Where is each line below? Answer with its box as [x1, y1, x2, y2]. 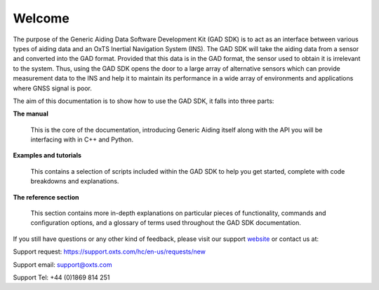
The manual [13, 109, 48, 118]
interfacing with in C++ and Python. [30, 135, 133, 144]
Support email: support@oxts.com [13, 260, 112, 269]
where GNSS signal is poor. [13, 84, 93, 92]
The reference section [13, 193, 79, 201]
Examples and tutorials [13, 151, 82, 160]
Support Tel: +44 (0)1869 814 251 [13, 273, 110, 282]
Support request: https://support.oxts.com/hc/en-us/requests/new [13, 247, 206, 256]
